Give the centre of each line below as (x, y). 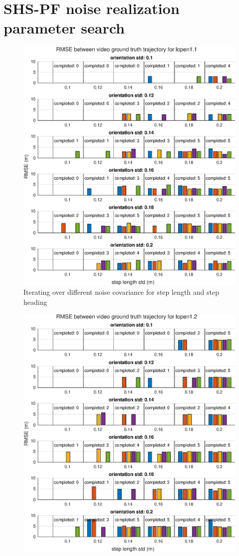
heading (35, 302)
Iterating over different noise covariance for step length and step (121, 292)
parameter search (64, 28)
